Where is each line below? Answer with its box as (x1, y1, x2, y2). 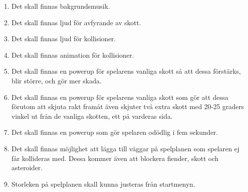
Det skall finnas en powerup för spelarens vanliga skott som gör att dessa (11, 92, 229, 102)
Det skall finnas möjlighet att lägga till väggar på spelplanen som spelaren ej (11, 143, 240, 153)
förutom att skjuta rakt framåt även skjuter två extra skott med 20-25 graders (11, 101, 244, 112)
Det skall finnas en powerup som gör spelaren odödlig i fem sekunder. (11, 127, 218, 137)
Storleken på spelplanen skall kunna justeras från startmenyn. (11, 178, 195, 189)
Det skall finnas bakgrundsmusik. (11, 1, 110, 11)
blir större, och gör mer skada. (11, 75, 102, 85)
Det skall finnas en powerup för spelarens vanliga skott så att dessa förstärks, (11, 66, 241, 76)
